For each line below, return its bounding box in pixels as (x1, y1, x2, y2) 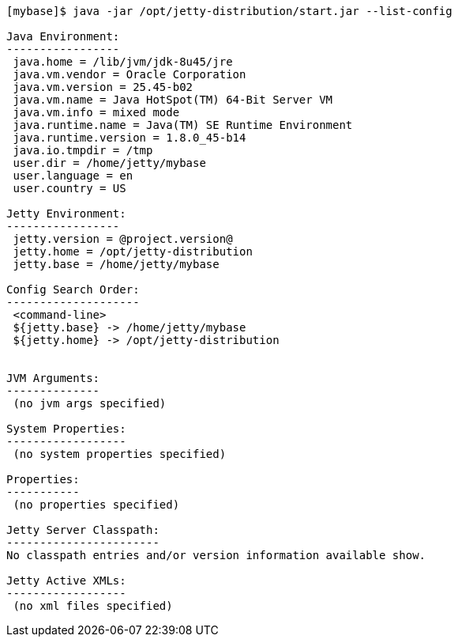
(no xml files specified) (13, 600, 173, 612)
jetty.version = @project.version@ (13, 233, 233, 245)
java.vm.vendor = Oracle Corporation (13, 68, 246, 81)
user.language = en (13, 169, 133, 182)
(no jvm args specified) (13, 397, 167, 410)
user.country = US (13, 182, 126, 195)
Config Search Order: (6, 283, 140, 296)
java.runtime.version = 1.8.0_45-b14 (13, 131, 246, 144)
